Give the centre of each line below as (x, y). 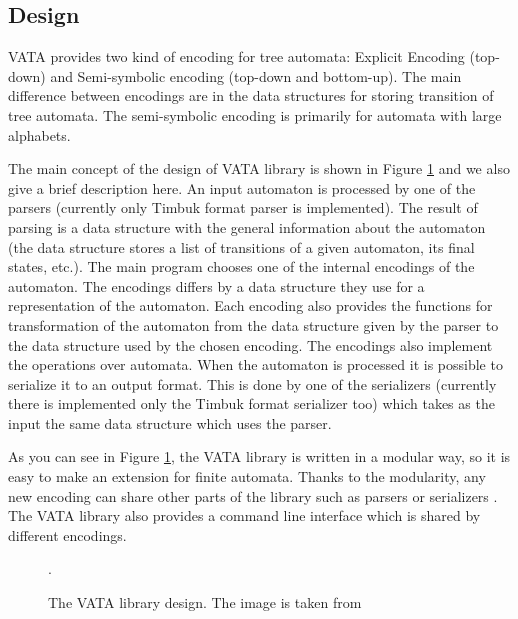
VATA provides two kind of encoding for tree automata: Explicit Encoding (236, 56)
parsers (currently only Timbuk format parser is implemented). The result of (243, 207)
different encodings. (67, 534)
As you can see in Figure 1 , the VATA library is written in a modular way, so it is (259, 456)
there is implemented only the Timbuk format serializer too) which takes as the (251, 403)
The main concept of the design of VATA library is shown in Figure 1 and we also (259, 168)
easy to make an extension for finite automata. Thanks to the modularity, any (247, 476)
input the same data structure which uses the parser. (170, 422)
